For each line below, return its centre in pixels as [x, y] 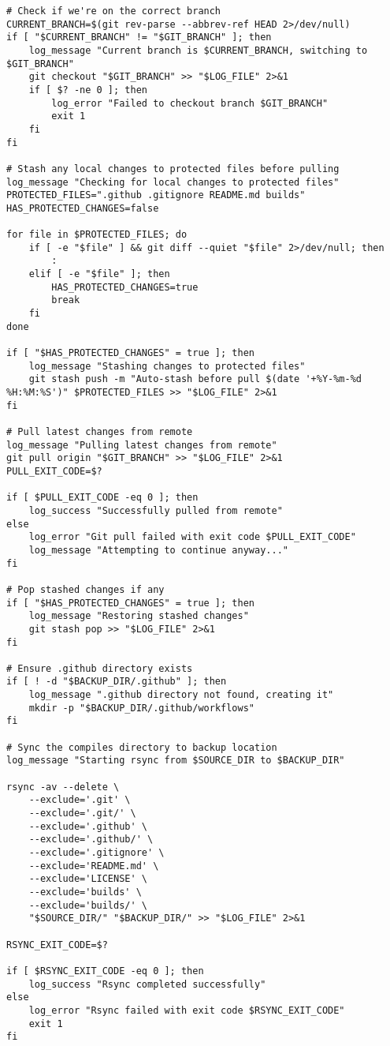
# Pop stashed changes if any [85, 589]
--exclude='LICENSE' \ [88, 879]
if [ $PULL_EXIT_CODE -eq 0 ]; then [102, 498]
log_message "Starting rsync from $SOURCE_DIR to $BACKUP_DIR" [176, 761]
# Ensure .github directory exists [100, 668]
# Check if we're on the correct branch [114, 11]
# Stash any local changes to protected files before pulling [173, 169]
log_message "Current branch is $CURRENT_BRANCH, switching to [198, 50]
